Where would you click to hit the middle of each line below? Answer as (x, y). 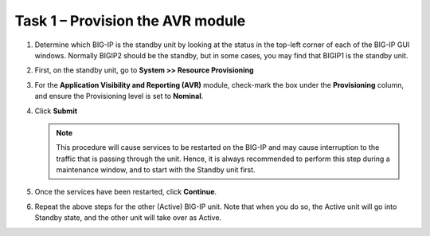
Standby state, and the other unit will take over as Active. (128, 218)
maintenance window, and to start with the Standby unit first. (156, 170)
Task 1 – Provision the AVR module (130, 21)
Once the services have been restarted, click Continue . (126, 192)
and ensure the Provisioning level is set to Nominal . (119, 96)
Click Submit (56, 111)
